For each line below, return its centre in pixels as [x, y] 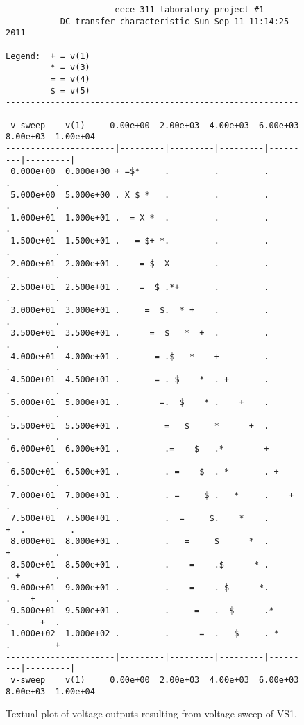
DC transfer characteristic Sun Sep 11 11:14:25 [175, 21]
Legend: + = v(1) [48, 56]
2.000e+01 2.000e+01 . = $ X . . [140, 264]
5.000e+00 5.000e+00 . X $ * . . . [140, 195]
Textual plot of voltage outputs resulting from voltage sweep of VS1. [151, 714]
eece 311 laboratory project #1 [189, 10]
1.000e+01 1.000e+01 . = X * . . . [140, 217]
